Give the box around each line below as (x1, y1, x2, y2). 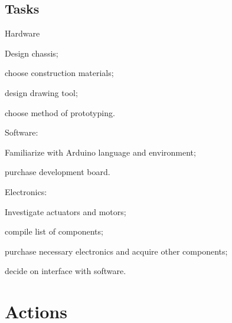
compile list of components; (5, 225, 103, 238)
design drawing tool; (5, 86, 78, 98)
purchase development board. (5, 166, 110, 178)
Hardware (5, 27, 40, 39)
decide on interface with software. (5, 265, 126, 277)
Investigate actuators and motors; (5, 205, 126, 217)
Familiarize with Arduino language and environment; (5, 146, 196, 158)
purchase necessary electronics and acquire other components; (5, 245, 228, 257)
